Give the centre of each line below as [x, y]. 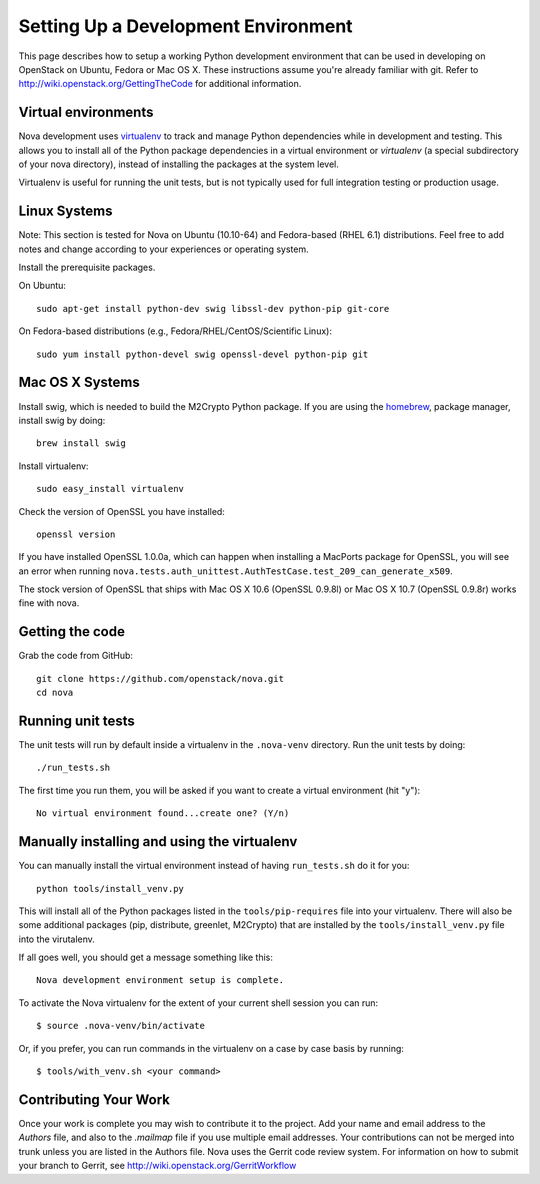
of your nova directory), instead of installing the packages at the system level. [179, 164]
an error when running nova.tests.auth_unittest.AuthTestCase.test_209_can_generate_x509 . [236, 571]
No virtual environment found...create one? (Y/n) [163, 813]
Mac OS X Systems [79, 382]
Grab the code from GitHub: [76, 656]
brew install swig [81, 443]
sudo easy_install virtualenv [110, 489]
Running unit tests [76, 720]
